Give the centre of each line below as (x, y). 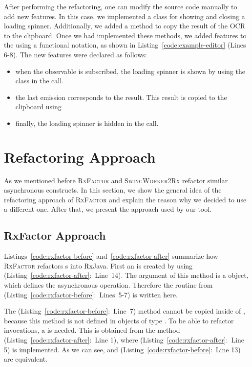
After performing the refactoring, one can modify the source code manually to (121, 6)
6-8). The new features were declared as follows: (75, 54)
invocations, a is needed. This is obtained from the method (92, 330)
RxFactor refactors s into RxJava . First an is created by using (98, 265)
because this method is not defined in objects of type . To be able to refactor (119, 320)
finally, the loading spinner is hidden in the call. (87, 123)
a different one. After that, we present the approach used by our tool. (108, 209)
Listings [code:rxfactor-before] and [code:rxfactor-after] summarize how (111, 256)
